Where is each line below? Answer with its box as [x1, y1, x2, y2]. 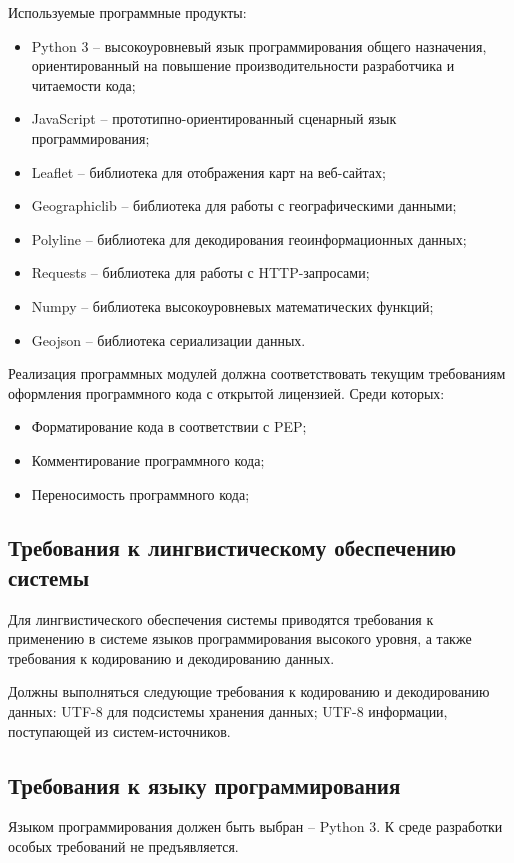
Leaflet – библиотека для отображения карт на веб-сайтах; [31, 161, 386, 182]
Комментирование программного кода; [31, 449, 265, 470]
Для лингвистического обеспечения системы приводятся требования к [8, 608, 434, 629]
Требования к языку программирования [8, 769, 401, 800]
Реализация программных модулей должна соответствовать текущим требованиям [8, 363, 506, 384]
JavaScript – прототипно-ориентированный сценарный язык [31, 108, 397, 129]
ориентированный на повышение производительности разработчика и [31, 55, 455, 76]
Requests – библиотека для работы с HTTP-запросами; [31, 262, 370, 283]
